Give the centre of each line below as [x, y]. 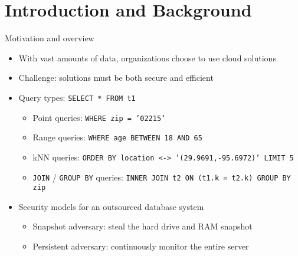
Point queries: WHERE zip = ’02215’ [99, 117]
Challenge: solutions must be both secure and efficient [116, 78]
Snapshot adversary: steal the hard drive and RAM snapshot [143, 226]
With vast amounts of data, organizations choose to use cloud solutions [147, 58]
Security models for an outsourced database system [111, 206]
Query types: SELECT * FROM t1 [77, 97]
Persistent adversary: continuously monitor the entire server [141, 246]
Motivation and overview [50, 38]
